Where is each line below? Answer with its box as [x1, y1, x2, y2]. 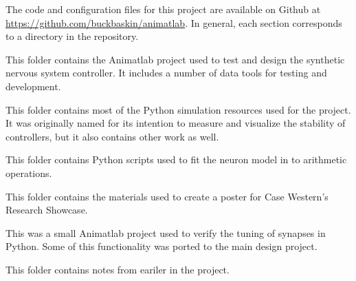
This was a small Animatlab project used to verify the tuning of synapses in [5, 225, 326, 240]
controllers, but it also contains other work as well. [5, 129, 219, 143]
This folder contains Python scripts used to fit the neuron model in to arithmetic [5, 152, 347, 167]
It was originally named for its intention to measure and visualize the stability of [5, 116, 346, 130]
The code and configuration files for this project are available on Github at [5, 2, 321, 16]
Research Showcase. [5, 202, 88, 217]
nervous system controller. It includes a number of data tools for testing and [5, 65, 327, 80]
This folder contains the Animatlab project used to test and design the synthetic [5, 52, 345, 66]
